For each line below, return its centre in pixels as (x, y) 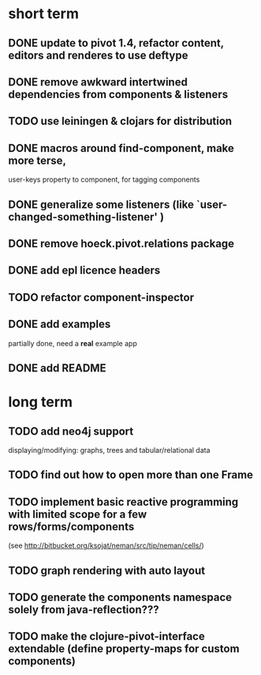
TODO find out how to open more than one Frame (131, 475)
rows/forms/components (71, 526)
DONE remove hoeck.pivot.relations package (121, 243)
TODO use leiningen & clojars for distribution (120, 121)
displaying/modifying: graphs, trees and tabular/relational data (109, 450)
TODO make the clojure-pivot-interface (106, 637)
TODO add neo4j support (71, 431)
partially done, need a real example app (73, 343)
